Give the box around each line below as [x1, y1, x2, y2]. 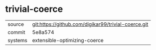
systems [7, 37, 27, 44]
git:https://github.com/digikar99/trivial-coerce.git [32, 21, 149, 28]
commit [7, 29, 25, 36]
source [7, 21, 24, 28]
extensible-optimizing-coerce [32, 37, 104, 44]
